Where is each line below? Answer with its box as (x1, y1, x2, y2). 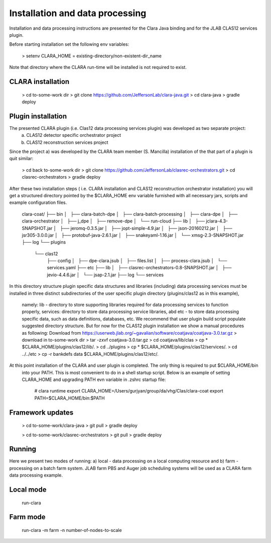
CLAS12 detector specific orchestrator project (26, 132, 121, 138)
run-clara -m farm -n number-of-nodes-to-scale (22, 527, 122, 533)
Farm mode (9, 513, 46, 521)
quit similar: (9, 156, 34, 162)
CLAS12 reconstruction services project (26, 139, 108, 145)
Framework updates (9, 408, 74, 417)
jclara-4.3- (206, 218, 228, 224)
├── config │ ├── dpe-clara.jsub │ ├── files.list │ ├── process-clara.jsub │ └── (47, 258, 227, 264)
